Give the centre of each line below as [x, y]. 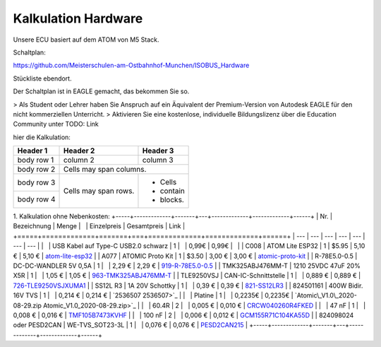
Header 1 [32, 151]
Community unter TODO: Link [56, 124]
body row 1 [36, 160]
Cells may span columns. [105, 170]
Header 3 [158, 151]
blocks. [172, 200]
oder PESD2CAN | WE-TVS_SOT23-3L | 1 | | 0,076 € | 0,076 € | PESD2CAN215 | [131, 325]
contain [172, 191]
